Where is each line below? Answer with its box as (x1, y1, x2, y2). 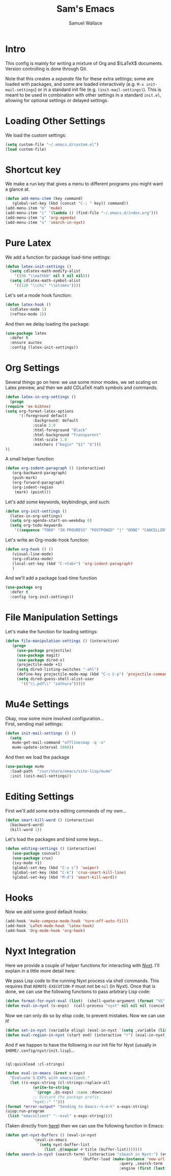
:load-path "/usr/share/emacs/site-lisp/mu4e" (10, 769, 113, 774)
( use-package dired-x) (16, 657, 65, 662)
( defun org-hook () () (5, 547, 53, 552)
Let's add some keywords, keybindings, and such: (5, 499, 110, 505)
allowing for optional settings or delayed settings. (5, 97, 108, 103)
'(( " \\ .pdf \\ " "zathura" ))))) (21, 681, 85, 686)
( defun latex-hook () (5, 302, 51, 307)
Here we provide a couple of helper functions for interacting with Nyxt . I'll (5, 962, 160, 969)
